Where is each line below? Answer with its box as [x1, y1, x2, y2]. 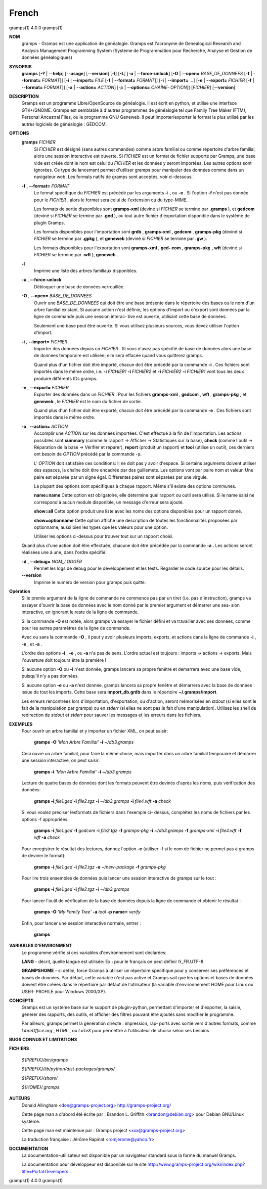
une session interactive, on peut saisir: [21, 757, 100, 764]
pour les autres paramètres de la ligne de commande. [21, 625, 131, 631]
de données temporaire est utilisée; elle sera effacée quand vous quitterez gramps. [34, 353, 204, 359]
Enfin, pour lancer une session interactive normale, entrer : [21, 920, 141, 926]
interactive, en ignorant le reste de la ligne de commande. [21, 609, 139, 615]
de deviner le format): [21, 853, 66, 859]
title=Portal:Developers [21, 1168, 69, 1174]
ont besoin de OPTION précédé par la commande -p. [34, 451, 142, 457]
